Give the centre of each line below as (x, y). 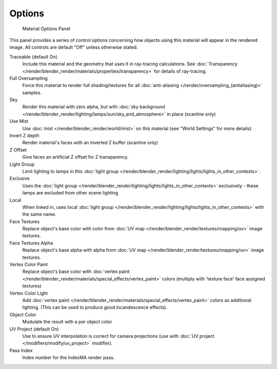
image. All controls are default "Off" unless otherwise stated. (74, 47)
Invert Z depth (24, 136)
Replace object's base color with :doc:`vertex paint (76, 272)
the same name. (39, 214)
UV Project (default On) (34, 329)
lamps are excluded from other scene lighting (70, 193)
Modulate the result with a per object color (67, 322)
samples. (32, 93)
